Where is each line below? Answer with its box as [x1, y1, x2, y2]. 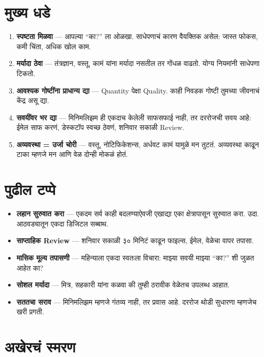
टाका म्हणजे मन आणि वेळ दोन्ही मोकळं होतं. [16, 149, 128, 159]
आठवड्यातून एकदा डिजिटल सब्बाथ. [16, 218, 109, 229]
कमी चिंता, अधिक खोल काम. [16, 41, 91, 51]
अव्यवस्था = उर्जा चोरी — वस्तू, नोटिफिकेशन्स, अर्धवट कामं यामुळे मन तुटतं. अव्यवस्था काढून [16, 139, 259, 149]
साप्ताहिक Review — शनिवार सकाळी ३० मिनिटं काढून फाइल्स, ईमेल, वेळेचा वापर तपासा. [16, 235, 254, 246]
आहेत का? [16, 262, 44, 273]
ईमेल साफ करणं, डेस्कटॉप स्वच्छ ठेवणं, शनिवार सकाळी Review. [16, 122, 184, 133]
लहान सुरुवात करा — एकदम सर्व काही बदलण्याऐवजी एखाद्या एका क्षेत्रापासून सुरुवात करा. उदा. [16, 208, 259, 219]
